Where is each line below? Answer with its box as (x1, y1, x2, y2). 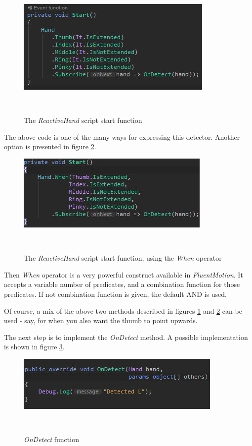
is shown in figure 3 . (4, 341, 65, 352)
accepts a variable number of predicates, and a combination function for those (4, 279, 240, 289)
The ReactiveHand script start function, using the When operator (24, 253, 222, 263)
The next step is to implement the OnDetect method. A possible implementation (4, 332, 248, 342)
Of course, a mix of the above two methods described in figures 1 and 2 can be (4, 305, 242, 316)
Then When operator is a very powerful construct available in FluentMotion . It (4, 269, 243, 279)
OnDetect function (24, 434, 79, 445)
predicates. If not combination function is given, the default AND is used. (4, 288, 227, 299)
